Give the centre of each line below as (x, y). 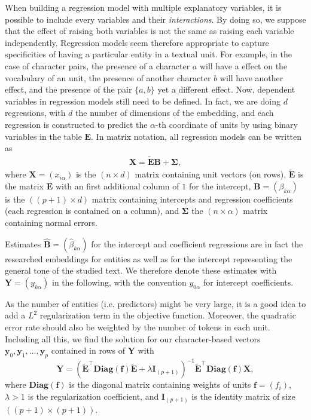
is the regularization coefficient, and (93, 396)
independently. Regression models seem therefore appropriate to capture (137, 42)
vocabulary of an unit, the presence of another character (108, 77)
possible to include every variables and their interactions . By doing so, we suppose (155, 19)
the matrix (24, 186)
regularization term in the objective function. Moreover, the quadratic (168, 315)
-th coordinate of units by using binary (227, 124)
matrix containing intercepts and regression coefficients (192, 199)
